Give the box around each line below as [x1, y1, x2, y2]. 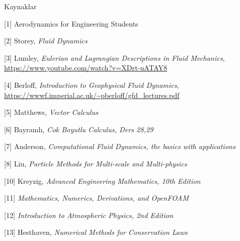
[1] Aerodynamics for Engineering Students [4, 18, 138, 29]
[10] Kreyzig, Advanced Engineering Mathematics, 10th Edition [4, 175, 201, 186]
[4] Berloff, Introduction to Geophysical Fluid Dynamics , [4, 79, 179, 90]
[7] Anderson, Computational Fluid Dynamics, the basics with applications [4, 141, 235, 152]
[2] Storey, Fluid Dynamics [4, 35, 88, 46]
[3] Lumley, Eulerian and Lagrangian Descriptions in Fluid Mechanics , [4, 52, 225, 63]
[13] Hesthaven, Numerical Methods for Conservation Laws [4, 227, 188, 237]
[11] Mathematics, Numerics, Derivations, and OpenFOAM [4, 192, 189, 203]
